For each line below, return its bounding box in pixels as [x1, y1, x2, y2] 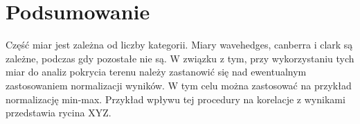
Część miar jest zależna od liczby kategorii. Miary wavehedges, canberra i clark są [6, 37, 353, 52]
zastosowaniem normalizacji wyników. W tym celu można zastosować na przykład [6, 78, 352, 92]
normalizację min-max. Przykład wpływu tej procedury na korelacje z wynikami [6, 91, 345, 106]
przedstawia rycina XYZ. [6, 105, 111, 120]
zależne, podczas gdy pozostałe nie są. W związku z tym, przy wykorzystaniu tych [6, 51, 354, 65]
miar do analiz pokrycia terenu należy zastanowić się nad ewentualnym [6, 64, 307, 79]
